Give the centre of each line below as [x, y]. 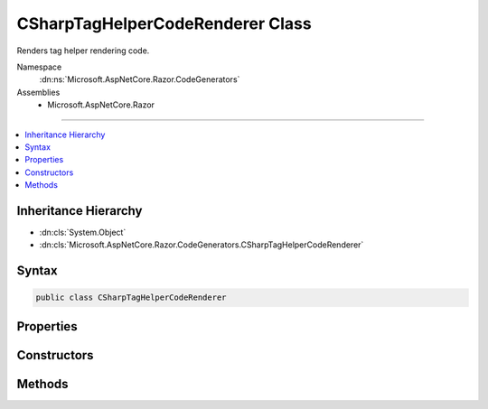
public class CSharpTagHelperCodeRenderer [131, 297]
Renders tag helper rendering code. [83, 51]
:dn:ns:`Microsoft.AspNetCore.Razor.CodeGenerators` [140, 79]
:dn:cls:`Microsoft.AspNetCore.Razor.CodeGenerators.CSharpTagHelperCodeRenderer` [202, 245]
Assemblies [38, 92]
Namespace [39, 67]
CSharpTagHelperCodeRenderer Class [164, 23]
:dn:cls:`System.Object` [83, 232]
